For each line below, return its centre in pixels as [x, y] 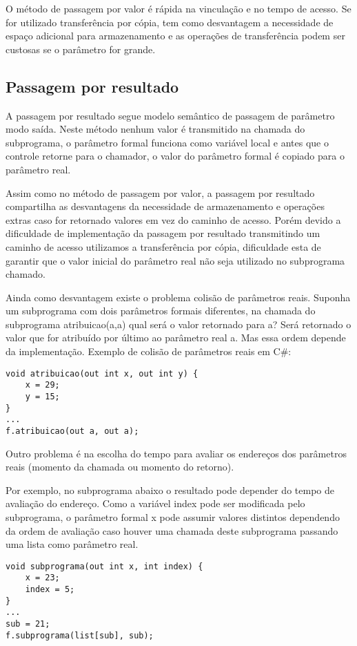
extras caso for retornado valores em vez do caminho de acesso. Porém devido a [173, 219]
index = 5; [50, 590]
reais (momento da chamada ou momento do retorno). [120, 467]
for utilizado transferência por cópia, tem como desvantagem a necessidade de [170, 22]
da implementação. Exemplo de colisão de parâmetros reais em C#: [149, 351]
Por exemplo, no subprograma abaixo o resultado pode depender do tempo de [170, 490]
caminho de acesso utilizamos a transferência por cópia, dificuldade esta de [163, 246]
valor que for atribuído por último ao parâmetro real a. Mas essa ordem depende [176, 338]
